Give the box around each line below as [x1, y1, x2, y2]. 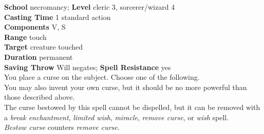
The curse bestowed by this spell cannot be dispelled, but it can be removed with [4, 101, 260, 112]
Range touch [4, 31, 47, 42]
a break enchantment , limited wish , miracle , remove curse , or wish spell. [4, 111, 229, 122]
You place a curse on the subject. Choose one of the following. [4, 72, 200, 82]
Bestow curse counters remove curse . [4, 122, 120, 132]
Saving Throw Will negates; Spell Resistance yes [4, 61, 171, 72]
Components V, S [4, 21, 66, 32]
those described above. [4, 92, 75, 102]
